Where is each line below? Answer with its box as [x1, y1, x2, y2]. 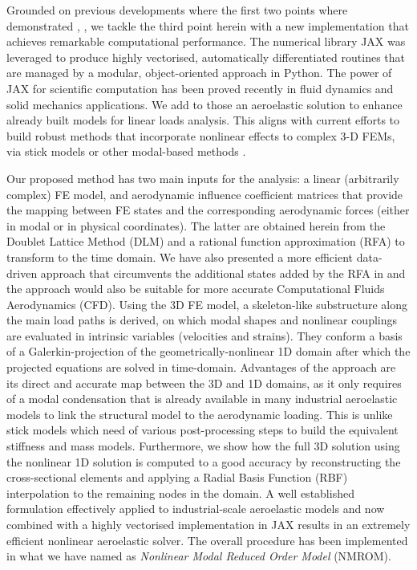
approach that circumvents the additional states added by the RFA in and [40, 264, 406, 281]
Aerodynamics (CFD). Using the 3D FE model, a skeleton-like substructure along [6, 295, 408, 312]
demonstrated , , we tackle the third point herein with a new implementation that [6, 17, 409, 34]
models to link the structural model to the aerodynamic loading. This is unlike [6, 405, 393, 422]
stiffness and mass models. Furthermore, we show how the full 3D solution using [6, 438, 400, 454]
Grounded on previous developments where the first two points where [6, 2, 348, 18]
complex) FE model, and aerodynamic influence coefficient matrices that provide [6, 185, 403, 202]
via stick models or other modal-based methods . [6, 143, 246, 160]
